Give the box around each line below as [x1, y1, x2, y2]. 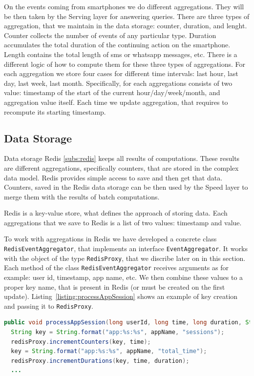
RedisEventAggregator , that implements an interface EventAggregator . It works [4, 243, 248, 254]
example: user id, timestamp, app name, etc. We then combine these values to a [4, 272, 243, 282]
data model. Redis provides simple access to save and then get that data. [4, 172, 223, 182]
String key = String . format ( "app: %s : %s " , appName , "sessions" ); [11, 329, 225, 336]
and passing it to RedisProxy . [4, 300, 93, 311]
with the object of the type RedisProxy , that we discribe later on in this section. [4, 253, 246, 263]
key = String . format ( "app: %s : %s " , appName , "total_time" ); [11, 348, 207, 355]
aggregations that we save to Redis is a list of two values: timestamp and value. [4, 217, 242, 227]
